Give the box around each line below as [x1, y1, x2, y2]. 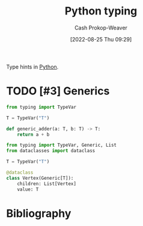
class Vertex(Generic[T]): [6, 175, 74, 181]
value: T [17, 186, 39, 192]
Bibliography [6, 206, 71, 220]
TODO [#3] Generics [6, 84, 110, 98]
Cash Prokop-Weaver [74, 24, 128, 31]
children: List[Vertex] [17, 180, 77, 187]
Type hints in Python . [6, 63, 59, 70]
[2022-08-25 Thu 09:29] [70, 35, 132, 43]
